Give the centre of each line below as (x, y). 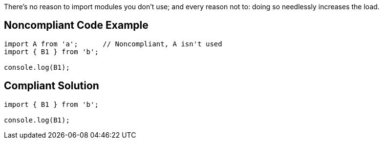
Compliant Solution (52, 86)
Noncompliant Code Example (76, 25)
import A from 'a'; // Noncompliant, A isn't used (113, 44)
